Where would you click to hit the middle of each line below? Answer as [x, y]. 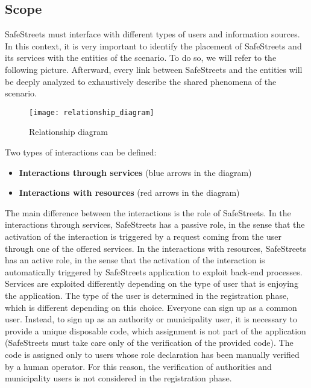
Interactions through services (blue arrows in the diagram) [135, 172]
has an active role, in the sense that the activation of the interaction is [135, 260]
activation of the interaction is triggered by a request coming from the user [143, 236]
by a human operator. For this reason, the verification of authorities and [138, 366]
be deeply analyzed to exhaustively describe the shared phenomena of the [141, 81]
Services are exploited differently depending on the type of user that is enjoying [152, 283]
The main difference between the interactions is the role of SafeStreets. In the [148, 212]
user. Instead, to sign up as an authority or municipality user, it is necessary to [151, 319]
